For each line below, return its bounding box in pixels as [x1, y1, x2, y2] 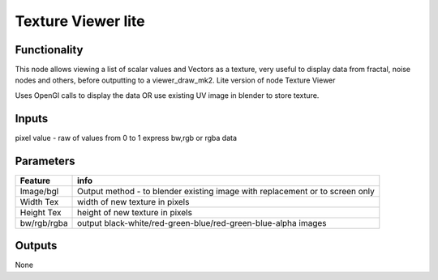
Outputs [15, 239, 58, 252]
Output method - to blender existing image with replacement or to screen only [77, 185, 375, 197]
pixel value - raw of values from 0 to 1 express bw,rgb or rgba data [15, 133, 238, 142]
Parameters [15, 154, 75, 168]
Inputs [15, 112, 49, 125]
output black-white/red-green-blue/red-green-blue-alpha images [77, 217, 327, 228]
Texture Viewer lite [15, 12, 145, 30]
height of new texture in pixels [77, 206, 192, 218]
